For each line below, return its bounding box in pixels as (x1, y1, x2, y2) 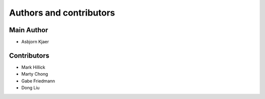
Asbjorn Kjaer (21, 39, 49, 45)
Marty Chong (21, 71, 49, 77)
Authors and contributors (9, 7, 115, 18)
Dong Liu (21, 85, 40, 91)
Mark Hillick (21, 64, 46, 70)
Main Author (9, 26, 49, 34)
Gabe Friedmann (21, 78, 55, 84)
